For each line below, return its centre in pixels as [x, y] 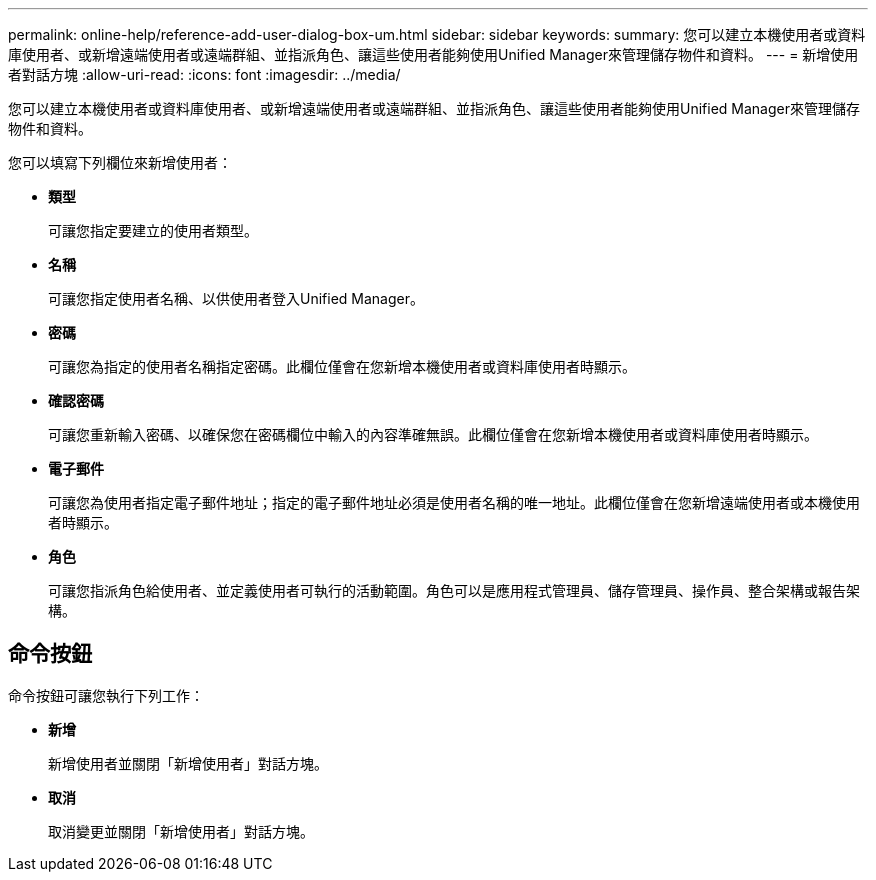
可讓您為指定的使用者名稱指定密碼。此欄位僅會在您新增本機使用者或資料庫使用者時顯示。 [342, 366]
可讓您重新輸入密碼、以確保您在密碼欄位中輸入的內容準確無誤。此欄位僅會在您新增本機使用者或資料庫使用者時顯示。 [433, 434]
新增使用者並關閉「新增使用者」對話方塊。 [188, 763]
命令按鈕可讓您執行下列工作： [106, 695]
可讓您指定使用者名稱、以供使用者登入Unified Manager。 [236, 298]
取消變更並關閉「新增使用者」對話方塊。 [181, 831]
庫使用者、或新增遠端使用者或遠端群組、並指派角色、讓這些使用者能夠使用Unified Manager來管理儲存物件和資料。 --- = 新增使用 [433, 54]
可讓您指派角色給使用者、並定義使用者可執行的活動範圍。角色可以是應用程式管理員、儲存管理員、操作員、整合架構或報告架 [454, 590]
